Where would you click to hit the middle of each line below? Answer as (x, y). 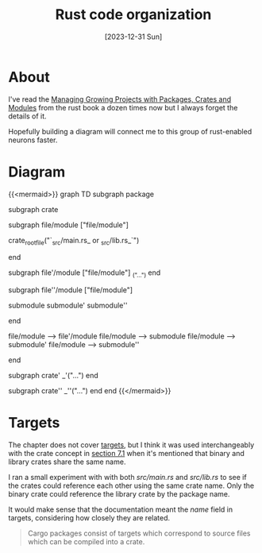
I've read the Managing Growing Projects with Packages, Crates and (120, 99)
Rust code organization (133, 15)
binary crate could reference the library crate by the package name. (119, 494)
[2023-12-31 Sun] (133, 37)
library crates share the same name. (67, 462)
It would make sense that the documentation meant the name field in (120, 509)
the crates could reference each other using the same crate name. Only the (131, 485)
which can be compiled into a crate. (86, 542)
